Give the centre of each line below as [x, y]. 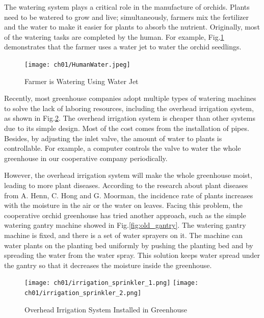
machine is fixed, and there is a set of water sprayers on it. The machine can [123, 235]
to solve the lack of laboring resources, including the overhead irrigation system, [129, 108]
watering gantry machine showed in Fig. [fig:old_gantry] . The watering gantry [125, 225]
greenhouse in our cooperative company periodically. [86, 158]
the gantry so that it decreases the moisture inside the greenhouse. [108, 265]
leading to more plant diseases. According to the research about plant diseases [126, 185]
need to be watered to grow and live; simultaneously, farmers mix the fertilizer [126, 17]
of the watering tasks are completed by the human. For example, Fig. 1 [114, 36]
